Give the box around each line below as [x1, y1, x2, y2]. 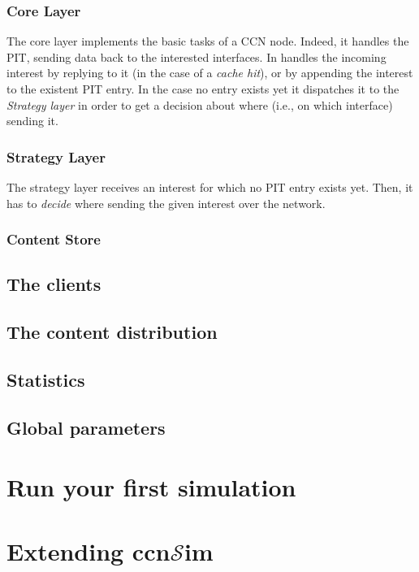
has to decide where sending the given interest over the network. [6, 194, 326, 211]
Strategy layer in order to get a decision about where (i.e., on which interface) [6, 96, 393, 113]
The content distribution [6, 319, 218, 344]
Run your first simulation [6, 470, 296, 504]
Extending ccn [6, 534, 171, 567]
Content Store [6, 229, 101, 249]
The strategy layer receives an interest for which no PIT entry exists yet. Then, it [6, 179, 413, 195]
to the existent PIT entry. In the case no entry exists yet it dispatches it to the [6, 80, 400, 97]
